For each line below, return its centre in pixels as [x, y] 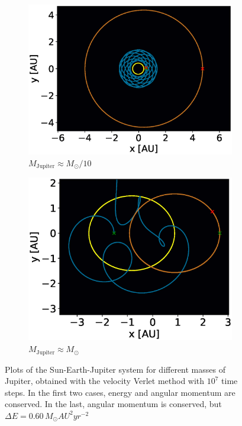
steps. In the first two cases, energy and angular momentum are [120, 392]
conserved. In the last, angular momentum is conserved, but [113, 404]
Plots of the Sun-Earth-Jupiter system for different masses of [115, 369]
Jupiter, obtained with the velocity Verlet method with [105, 381]
